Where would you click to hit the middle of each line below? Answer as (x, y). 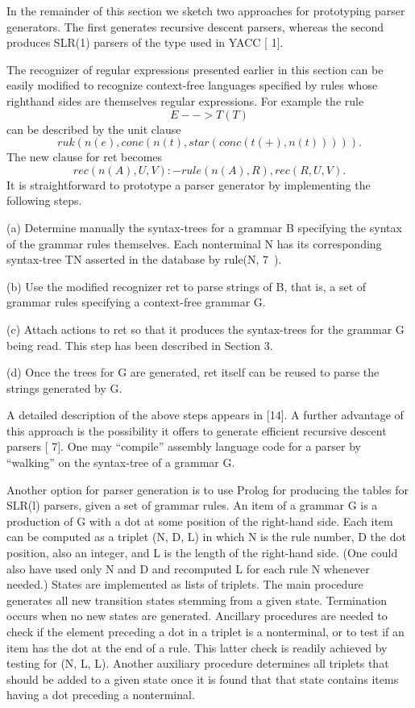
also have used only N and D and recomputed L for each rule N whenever (188, 568)
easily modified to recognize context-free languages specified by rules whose (192, 85)
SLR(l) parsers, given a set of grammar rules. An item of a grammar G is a (192, 505)
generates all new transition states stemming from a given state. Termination (197, 600)
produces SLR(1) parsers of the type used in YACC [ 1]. (145, 42)
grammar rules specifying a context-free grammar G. (136, 302)
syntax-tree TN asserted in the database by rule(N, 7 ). (144, 259)
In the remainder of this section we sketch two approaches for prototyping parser (206, 10)
